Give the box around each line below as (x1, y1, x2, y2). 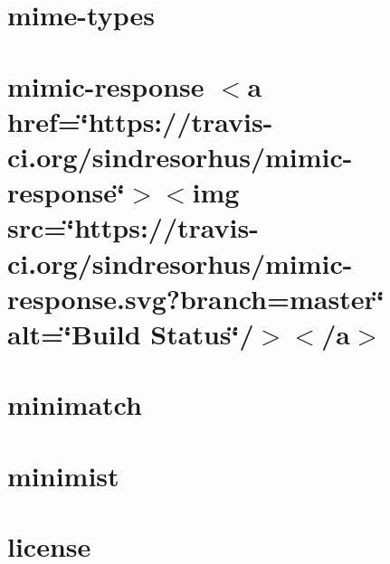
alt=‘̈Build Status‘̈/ (7, 315, 254, 352)
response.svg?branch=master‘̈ (7, 279, 385, 316)
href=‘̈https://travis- (7, 102, 273, 139)
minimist (7, 456, 119, 493)
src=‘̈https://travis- (7, 209, 259, 246)
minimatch (7, 386, 142, 423)
